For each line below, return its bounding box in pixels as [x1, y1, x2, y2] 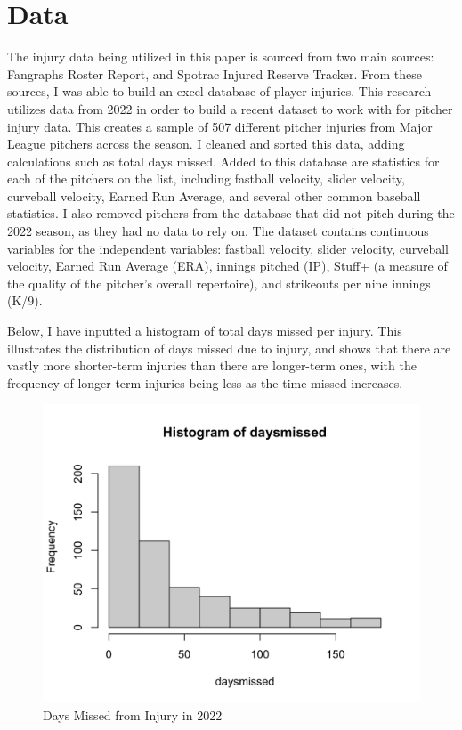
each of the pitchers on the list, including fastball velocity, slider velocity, [7, 169, 405, 188]
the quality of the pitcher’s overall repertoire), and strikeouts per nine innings [7, 273, 431, 292]
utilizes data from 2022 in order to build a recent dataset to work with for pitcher [7, 99, 453, 118]
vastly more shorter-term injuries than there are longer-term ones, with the [7, 356, 417, 375]
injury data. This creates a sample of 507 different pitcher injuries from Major [7, 117, 433, 135]
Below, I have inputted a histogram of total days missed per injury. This [7, 321, 402, 340]
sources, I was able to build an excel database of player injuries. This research [7, 82, 432, 101]
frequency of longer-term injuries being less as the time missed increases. [7, 373, 403, 392]
